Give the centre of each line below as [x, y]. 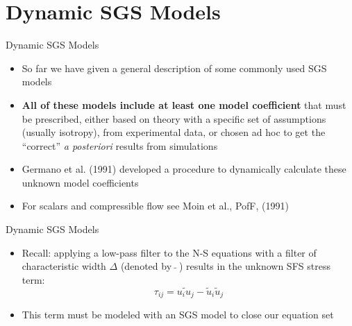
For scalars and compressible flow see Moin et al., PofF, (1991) [155, 206]
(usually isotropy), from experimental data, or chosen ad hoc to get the [174, 132]
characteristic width [64, 266]
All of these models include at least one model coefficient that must [184, 104]
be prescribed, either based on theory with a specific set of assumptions [174, 118]
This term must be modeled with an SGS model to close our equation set [178, 315]
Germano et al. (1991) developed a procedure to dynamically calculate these [184, 169]
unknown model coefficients [80, 182]
